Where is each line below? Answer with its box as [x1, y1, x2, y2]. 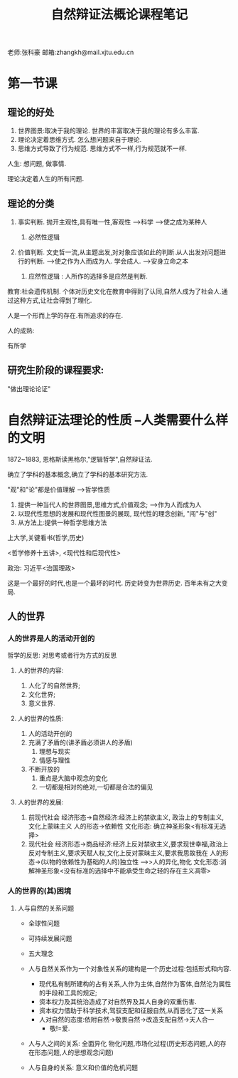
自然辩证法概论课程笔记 [50, 6, 188, 23]
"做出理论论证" [7, 384, 51, 393]
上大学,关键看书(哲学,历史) [7, 533, 85, 541]
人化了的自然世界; [28, 681, 80, 690]
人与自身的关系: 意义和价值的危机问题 [28, 1063, 139, 1072]
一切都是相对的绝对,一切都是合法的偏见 [38, 783, 153, 792]
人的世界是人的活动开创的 [7, 633, 95, 643]
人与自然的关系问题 [17, 903, 75, 912]
